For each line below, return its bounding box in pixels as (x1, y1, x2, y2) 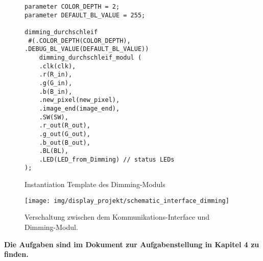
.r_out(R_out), (39, 122, 90, 129)
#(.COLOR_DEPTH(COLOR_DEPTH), (28, 37, 131, 44)
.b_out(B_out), (39, 139, 90, 146)
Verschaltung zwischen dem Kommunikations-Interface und (25, 212, 209, 222)
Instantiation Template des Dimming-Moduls (25, 179, 165, 190)
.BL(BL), (39, 147, 68, 155)
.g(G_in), (39, 79, 73, 87)
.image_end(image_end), (39, 105, 120, 112)
